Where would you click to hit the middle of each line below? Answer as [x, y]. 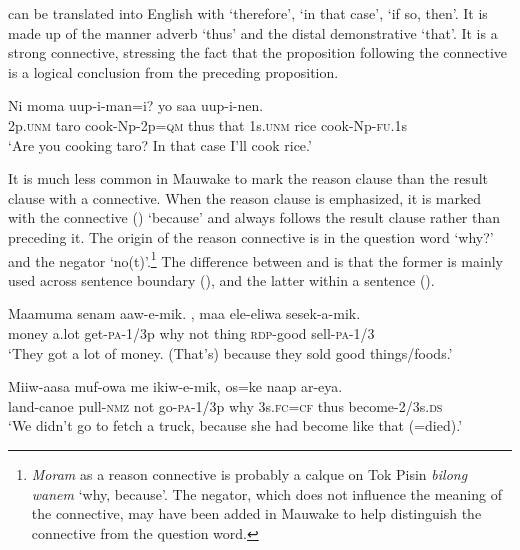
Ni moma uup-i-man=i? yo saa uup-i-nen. [136, 105]
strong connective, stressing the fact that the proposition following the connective [258, 52]
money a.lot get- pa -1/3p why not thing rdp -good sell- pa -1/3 [191, 332]
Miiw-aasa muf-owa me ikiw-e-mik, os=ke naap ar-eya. [175, 386]
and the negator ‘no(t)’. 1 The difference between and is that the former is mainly [255, 259]
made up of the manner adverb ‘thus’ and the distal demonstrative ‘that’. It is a [253, 32]
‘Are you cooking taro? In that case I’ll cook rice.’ [160, 144]
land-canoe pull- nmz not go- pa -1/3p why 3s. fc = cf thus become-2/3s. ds [225, 405]
